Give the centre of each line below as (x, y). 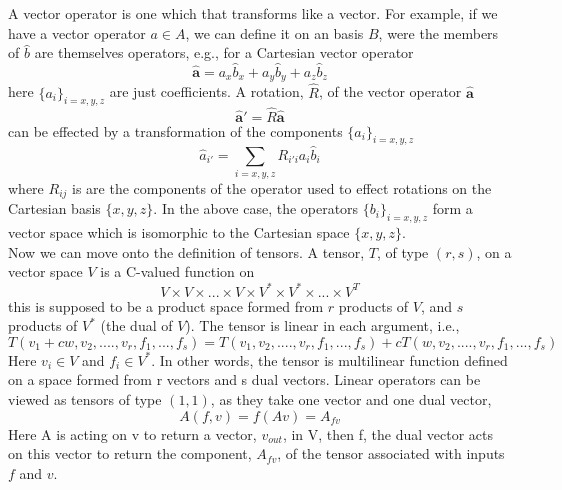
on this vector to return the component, (130, 453)
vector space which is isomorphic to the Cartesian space (179, 232)
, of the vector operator (390, 91)
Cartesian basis (54, 208)
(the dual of (136, 325)
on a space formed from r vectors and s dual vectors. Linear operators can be (244, 379)
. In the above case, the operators (256, 208)
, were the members (438, 32)
